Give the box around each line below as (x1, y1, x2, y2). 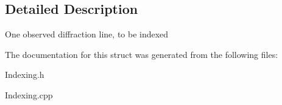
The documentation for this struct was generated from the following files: (5, 48, 278, 60)
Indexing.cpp (5, 88, 53, 101)
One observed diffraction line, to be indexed (5, 28, 169, 40)
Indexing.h (5, 68, 44, 81)
